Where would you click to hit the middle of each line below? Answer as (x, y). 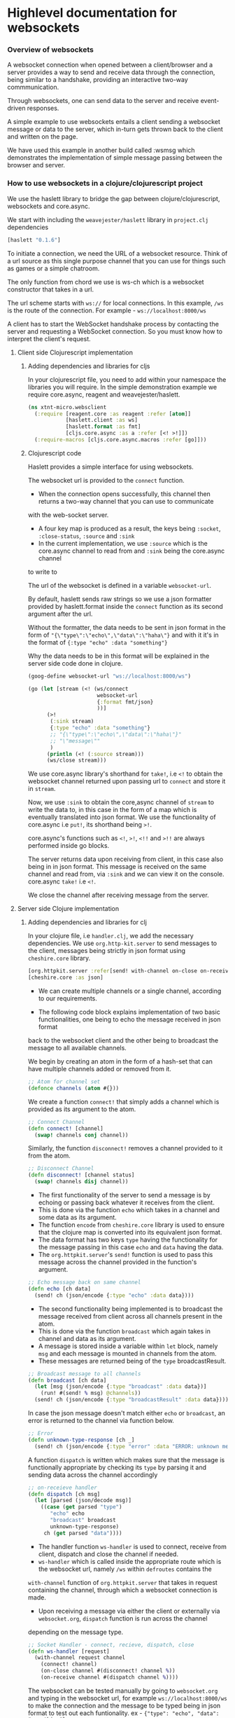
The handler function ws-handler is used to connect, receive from (133, 1546)
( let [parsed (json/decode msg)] (83, 1501)
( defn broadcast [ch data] (67, 1380)
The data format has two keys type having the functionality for (128, 1240)
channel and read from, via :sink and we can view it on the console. (126, 874)
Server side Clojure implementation (68, 909)
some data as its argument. (77, 1218)
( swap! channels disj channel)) (81, 1182)
